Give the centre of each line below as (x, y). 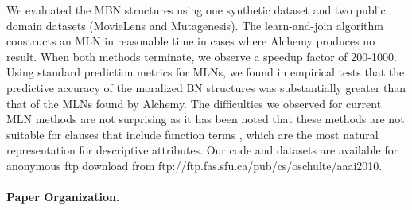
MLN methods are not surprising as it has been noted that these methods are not (206, 119)
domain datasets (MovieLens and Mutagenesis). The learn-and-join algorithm (195, 25)
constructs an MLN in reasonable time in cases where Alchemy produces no (191, 41)
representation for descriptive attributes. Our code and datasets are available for (202, 150)
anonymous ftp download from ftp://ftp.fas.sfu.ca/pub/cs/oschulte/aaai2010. (194, 165)
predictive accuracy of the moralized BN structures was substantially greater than (206, 87)
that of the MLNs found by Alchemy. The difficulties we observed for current (194, 103)
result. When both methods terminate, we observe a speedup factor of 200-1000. (202, 56)
